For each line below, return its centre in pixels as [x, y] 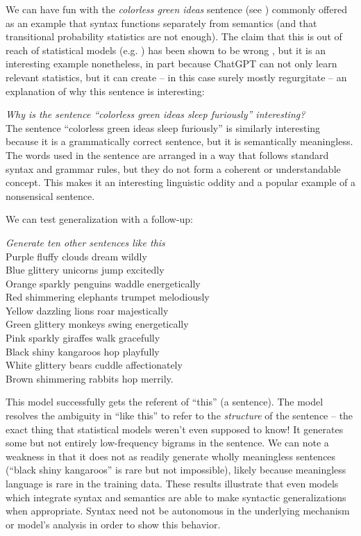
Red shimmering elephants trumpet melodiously [108, 297]
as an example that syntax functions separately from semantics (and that [161, 23]
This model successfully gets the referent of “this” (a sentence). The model [165, 402]
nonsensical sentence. [50, 195]
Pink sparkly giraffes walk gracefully [83, 338]
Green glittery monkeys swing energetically [97, 324]
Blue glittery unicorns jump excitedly [85, 270]
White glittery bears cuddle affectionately [94, 365]
